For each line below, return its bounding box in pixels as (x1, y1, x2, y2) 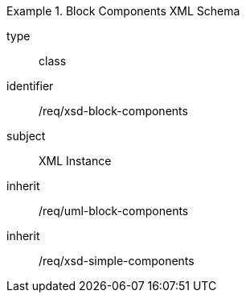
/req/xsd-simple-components (39, 254, 195, 268)
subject (6, 129, 46, 143)
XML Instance (39, 154, 112, 168)
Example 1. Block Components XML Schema (6, 4, 240, 18)
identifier (6, 79, 54, 93)
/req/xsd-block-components (39, 104, 188, 118)
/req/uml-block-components (39, 204, 189, 218)
